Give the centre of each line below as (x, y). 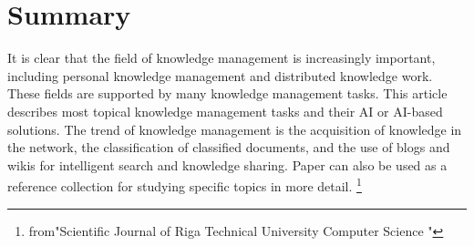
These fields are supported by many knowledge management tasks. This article (227, 93)
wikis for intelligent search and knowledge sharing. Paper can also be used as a (227, 164)
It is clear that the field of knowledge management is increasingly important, (222, 58)
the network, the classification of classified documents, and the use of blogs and (229, 147)
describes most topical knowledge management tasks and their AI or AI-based (225, 111)
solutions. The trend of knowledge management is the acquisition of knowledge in (235, 129)
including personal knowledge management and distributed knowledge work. (220, 75)
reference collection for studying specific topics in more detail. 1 (185, 184)
